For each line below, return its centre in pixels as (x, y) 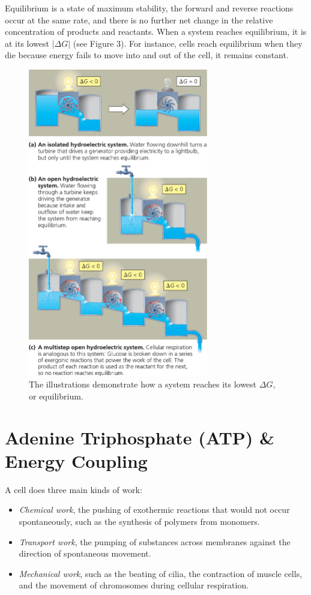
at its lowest (27, 43)
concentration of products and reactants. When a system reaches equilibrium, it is (156, 31)
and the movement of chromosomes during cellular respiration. (134, 585)
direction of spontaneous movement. (85, 553)
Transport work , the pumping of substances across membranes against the (155, 541)
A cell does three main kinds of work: (74, 489)
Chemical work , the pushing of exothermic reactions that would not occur (154, 510)
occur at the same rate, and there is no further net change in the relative (139, 19)
